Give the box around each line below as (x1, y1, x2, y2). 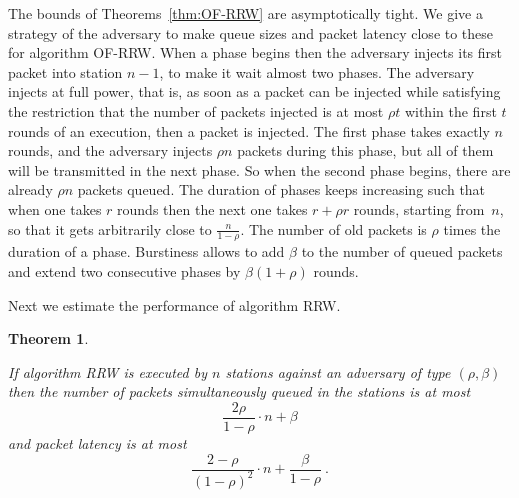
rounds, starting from (353, 198, 485, 219)
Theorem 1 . (8, 328, 89, 349)
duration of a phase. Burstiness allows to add (8, 241, 285, 262)
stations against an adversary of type (225, 361, 451, 382)
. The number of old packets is (240, 218, 427, 239)
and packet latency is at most (8, 432, 187, 453)
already (8, 179, 53, 200)
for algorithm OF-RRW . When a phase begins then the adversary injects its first (8, 42, 502, 63)
